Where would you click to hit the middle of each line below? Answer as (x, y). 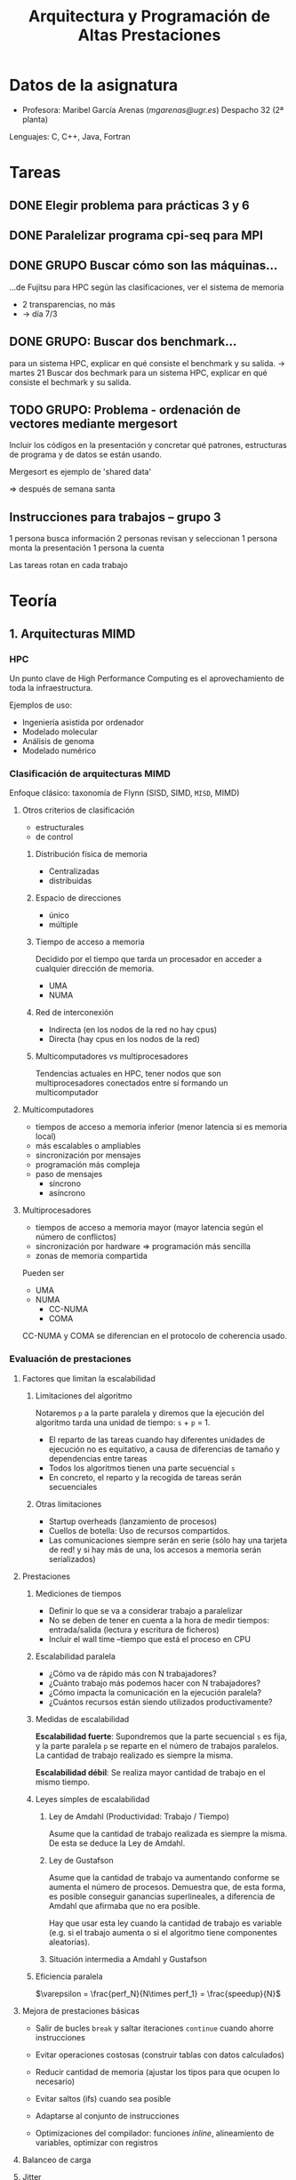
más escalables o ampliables (88, 1146)
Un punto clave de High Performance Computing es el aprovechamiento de (147, 678)
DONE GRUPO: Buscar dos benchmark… (123, 342)
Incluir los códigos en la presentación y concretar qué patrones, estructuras (148, 445)
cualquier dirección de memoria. (95, 969)
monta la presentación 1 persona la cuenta (87, 548)
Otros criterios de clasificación (78, 810)
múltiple (63, 925)
